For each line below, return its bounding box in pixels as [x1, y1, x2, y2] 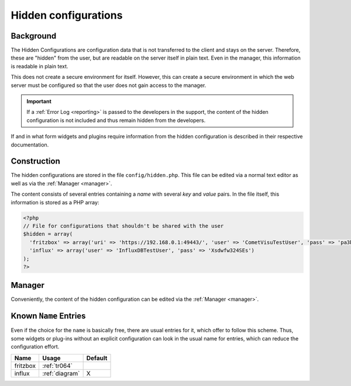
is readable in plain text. [11, 62, 68, 69]
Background [11, 31, 57, 41]
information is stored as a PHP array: [11, 199, 99, 206]
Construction [11, 157, 61, 166]
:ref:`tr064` [42, 361, 73, 370]
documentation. [11, 141, 49, 148]
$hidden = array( [23, 231, 73, 238]
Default [86, 354, 108, 362]
